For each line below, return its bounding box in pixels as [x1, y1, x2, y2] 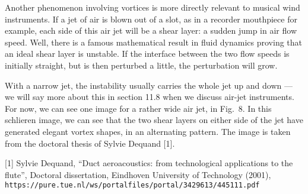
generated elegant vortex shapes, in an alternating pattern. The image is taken [5, 125, 291, 137]
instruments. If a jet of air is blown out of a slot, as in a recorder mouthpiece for [5, 12, 297, 25]
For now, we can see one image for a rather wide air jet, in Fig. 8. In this [5, 102, 272, 114]
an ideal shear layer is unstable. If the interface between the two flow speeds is [5, 47, 290, 60]
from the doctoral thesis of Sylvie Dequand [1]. [5, 137, 175, 149]
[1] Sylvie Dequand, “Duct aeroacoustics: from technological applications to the [5, 157, 293, 169]
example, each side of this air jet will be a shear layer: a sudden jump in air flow [5, 24, 297, 37]
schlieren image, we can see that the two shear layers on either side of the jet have [5, 114, 303, 126]
